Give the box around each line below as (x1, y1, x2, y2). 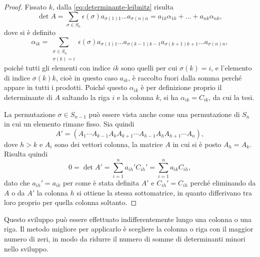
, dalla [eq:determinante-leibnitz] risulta (52, 1, 174, 11)
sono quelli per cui (121, 62, 177, 73)
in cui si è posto (172, 138, 221, 149)
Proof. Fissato (4, 1, 47, 11)
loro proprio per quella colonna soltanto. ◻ (4, 197, 137, 207)
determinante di (4, 91, 52, 102)
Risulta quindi (4, 148, 48, 159)
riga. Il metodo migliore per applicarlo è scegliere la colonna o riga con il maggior (4, 223, 253, 234)
